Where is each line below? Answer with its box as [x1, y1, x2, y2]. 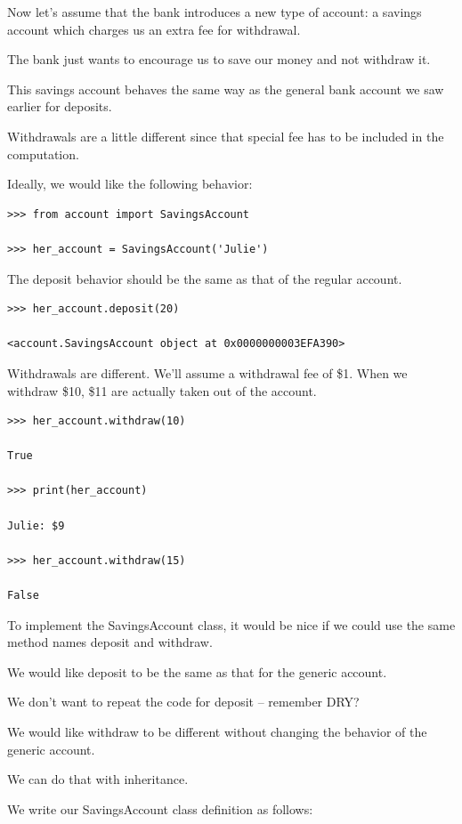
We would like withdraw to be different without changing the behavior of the [7, 723, 427, 740]
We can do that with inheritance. [7, 770, 189, 788]
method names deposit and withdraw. [7, 633, 213, 651]
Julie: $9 [7, 519, 65, 532]
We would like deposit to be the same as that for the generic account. [7, 662, 387, 681]
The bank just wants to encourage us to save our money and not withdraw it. [7, 50, 431, 69]
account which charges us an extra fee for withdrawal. [7, 20, 301, 38]
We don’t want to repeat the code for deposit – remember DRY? [7, 692, 360, 711]
